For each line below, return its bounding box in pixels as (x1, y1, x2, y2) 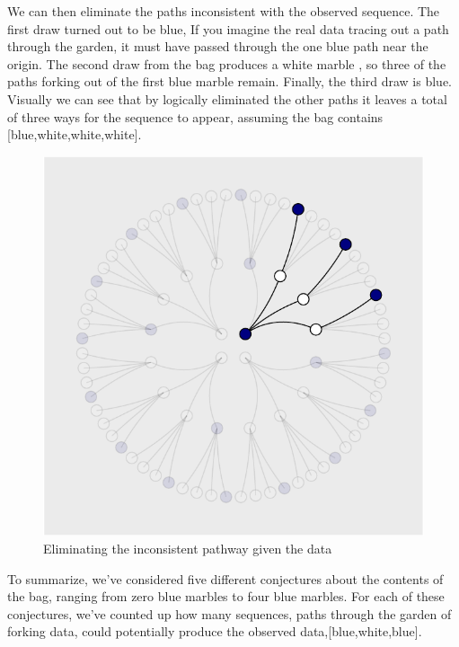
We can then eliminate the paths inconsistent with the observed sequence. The (7, 2, 440, 20)
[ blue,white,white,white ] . (7, 125, 142, 144)
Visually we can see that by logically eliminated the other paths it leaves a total (7, 89, 447, 108)
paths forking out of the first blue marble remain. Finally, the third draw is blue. (7, 72, 453, 91)
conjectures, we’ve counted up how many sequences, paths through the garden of (7, 604, 452, 623)
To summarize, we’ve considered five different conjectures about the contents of (7, 569, 444, 588)
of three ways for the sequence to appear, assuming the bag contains (7, 107, 384, 126)
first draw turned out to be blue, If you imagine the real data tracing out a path (7, 19, 449, 38)
